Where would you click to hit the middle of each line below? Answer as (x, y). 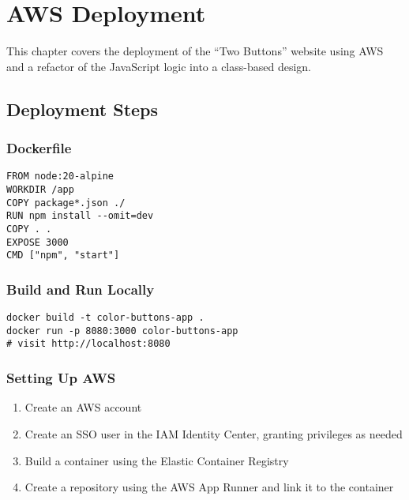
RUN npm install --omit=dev (80, 216)
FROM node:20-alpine (60, 177)
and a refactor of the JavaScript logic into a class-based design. (159, 66)
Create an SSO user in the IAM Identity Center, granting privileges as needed (214, 433)
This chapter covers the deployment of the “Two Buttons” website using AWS (195, 51)
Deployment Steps (83, 109)
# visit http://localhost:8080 (88, 344)
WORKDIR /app (40, 189)
